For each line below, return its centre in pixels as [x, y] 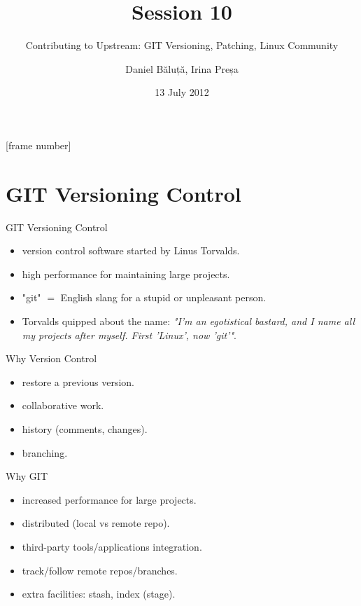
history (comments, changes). [85, 428]
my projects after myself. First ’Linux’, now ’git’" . [129, 335]
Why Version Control [51, 358]
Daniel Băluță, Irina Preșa [182, 68]
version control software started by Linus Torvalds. [131, 250]
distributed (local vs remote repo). [96, 523]
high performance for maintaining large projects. [126, 274]
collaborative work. [63, 405]
